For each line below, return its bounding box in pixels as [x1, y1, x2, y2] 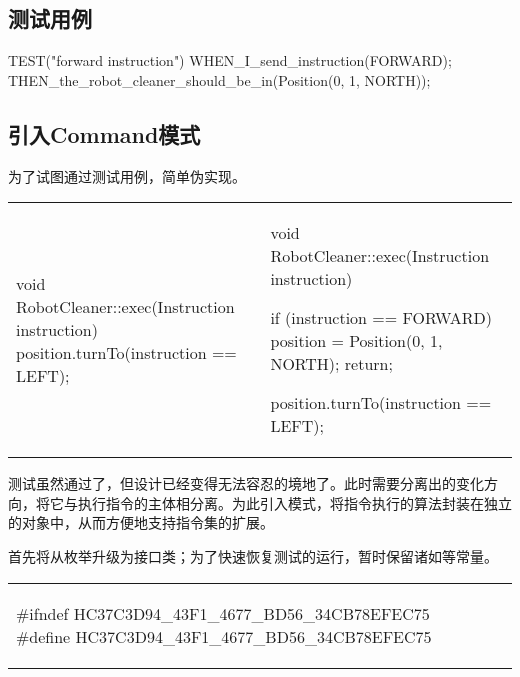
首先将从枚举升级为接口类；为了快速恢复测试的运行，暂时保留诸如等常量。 [8, 545, 498, 566]
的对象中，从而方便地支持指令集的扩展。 [8, 512, 274, 533]
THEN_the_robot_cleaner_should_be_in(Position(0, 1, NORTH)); [8, 69, 431, 90]
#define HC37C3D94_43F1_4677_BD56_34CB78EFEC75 [16, 624, 432, 648]
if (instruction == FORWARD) [270, 306, 492, 330]
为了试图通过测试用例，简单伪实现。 [8, 165, 246, 186]
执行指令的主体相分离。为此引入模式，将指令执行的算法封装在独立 [77, 492, 512, 513]
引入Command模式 [8, 118, 201, 149]
